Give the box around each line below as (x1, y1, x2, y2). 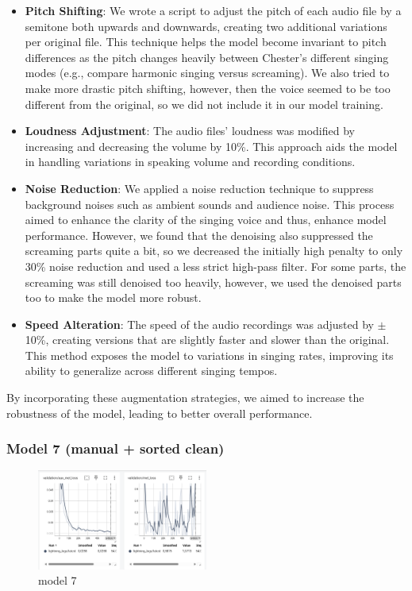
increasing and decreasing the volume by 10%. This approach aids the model (25, 137, 398, 154)
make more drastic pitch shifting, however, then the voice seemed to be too (25, 79, 391, 96)
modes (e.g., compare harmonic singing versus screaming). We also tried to (25, 64, 390, 81)
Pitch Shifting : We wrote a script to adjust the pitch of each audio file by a (25, 2, 402, 18)
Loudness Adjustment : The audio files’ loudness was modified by (25, 122, 355, 139)
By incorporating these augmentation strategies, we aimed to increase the (6, 389, 364, 406)
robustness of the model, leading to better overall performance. (6, 404, 313, 421)
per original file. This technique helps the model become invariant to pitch (25, 33, 387, 50)
